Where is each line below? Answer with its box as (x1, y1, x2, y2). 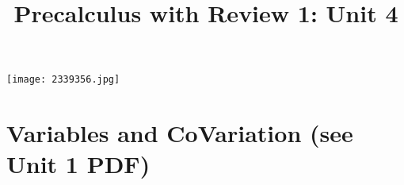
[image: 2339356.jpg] (6, 74, 120, 86)
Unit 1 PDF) (6, 148, 151, 180)
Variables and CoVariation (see (6, 117, 353, 149)
